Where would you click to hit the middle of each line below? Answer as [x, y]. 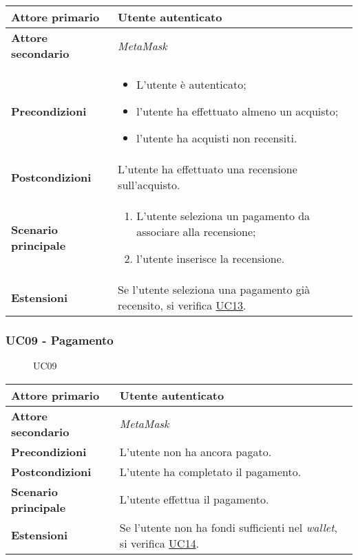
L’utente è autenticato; [191, 84]
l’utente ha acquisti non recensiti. [217, 138]
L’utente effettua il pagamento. [194, 499]
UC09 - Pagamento [60, 340]
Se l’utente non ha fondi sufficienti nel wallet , [228, 527]
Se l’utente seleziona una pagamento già [214, 289]
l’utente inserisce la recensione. [211, 258]
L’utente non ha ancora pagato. [196, 451]
